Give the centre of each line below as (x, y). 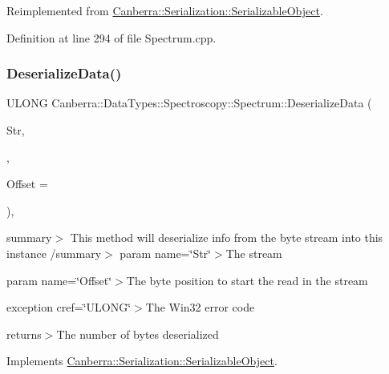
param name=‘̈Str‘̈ (166, 253)
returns (24, 334)
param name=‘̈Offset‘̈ (59, 280)
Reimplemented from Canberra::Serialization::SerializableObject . (165, 10)
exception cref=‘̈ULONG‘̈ (69, 307)
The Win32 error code (200, 307)
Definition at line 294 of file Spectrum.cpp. (111, 37)
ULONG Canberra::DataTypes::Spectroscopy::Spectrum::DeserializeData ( (189, 103)
